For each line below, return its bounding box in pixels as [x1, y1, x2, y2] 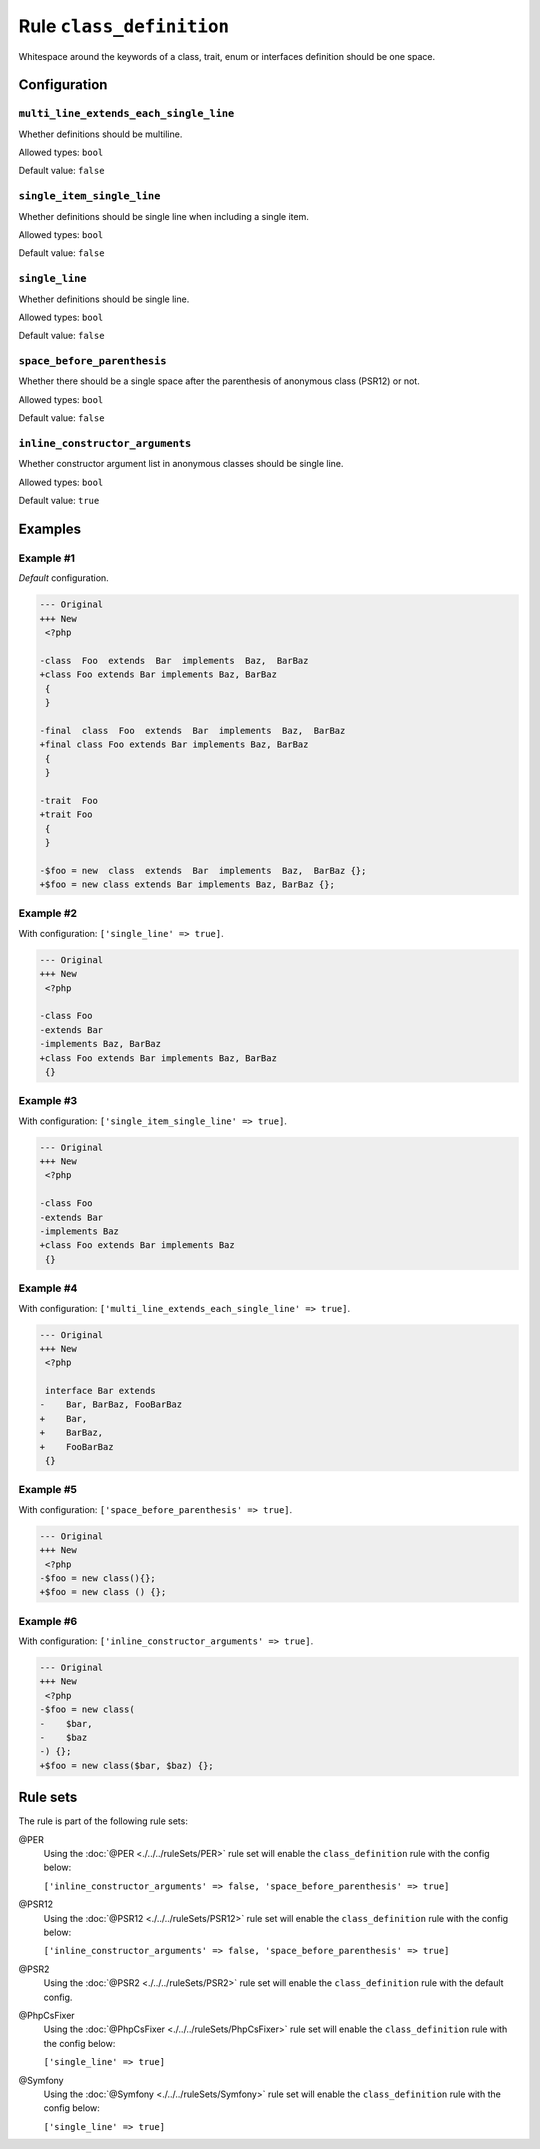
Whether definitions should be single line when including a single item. [18, 210, 310, 222]
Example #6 [18, 1614, 78, 1628]
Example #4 [18, 1281, 78, 1295]
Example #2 [18, 906, 78, 920]
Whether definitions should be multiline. [18, 128, 183, 140]
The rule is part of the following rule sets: [18, 1815, 189, 1827]
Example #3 [18, 1094, 78, 1108]
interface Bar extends [45, 1385, 157, 1397]
